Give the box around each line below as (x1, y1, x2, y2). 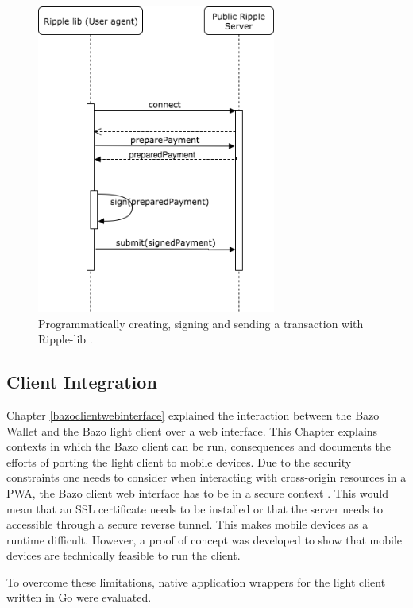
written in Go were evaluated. (6, 589, 152, 606)
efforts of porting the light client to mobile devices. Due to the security (6, 453, 352, 470)
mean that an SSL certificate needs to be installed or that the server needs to (6, 500, 383, 517)
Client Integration (6, 370, 157, 394)
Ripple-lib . (38, 331, 93, 347)
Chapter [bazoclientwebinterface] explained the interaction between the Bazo (6, 406, 380, 423)
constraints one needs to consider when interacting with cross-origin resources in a (6, 469, 407, 486)
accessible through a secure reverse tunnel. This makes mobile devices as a (6, 516, 369, 532)
